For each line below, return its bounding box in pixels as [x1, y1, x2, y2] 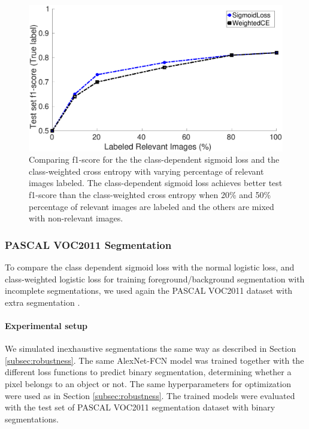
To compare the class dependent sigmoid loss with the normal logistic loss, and [5, 261, 295, 273]
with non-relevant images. [29, 212, 123, 224]
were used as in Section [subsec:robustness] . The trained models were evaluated [5, 389, 295, 401]
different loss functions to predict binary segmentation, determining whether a [5, 366, 292, 378]
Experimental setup [5, 320, 88, 332]
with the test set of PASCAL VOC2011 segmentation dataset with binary [5, 401, 275, 413]
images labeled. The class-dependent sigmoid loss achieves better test [29, 177, 283, 189]
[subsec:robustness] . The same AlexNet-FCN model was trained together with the [5, 354, 304, 366]
